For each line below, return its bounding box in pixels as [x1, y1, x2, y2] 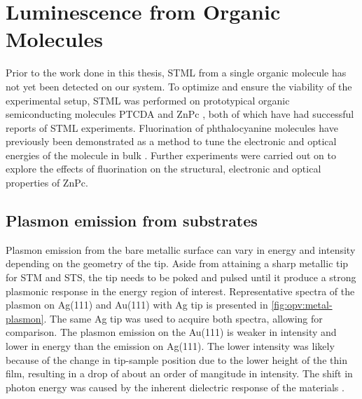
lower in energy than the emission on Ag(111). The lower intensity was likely [6, 339, 335, 353]
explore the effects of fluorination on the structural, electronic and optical [6, 161, 321, 176]
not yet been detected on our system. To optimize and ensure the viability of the [6, 79, 352, 93]
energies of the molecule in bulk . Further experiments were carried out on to [6, 147, 336, 162]
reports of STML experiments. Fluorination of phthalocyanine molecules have [6, 120, 338, 135]
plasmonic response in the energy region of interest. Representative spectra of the [6, 283, 355, 298]
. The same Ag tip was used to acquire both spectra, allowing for [43, 311, 323, 325]
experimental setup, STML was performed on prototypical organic [6, 93, 290, 107]
